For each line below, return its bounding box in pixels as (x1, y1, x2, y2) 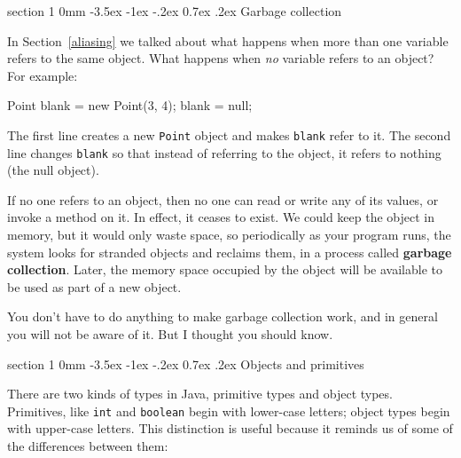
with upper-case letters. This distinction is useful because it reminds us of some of (7, 419, 453, 438)
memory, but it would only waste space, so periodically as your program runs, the (7, 225, 451, 244)
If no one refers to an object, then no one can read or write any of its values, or (7, 190, 439, 209)
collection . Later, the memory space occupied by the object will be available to (7, 260, 442, 279)
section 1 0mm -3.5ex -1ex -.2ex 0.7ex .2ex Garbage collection (7, 2, 342, 20)
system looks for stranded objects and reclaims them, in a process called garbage (7, 242, 452, 261)
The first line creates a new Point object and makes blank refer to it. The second (7, 125, 451, 144)
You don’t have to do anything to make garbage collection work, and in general (7, 307, 438, 326)
